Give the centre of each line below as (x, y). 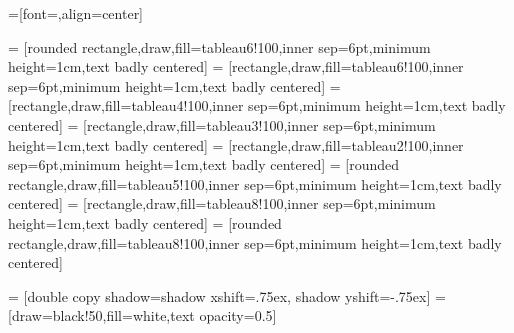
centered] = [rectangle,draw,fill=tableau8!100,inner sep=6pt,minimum (222, 203)
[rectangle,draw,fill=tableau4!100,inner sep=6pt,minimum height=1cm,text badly (257, 105)
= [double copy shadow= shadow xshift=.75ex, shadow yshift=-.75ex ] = (227, 295)
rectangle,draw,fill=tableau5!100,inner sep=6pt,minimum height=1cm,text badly (255, 183)
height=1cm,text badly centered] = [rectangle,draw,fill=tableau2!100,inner (236, 144)
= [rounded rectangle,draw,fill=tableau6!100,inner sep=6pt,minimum (219, 46)
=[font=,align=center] (76, 13)
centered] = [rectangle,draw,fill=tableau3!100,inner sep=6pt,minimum (222, 124)
